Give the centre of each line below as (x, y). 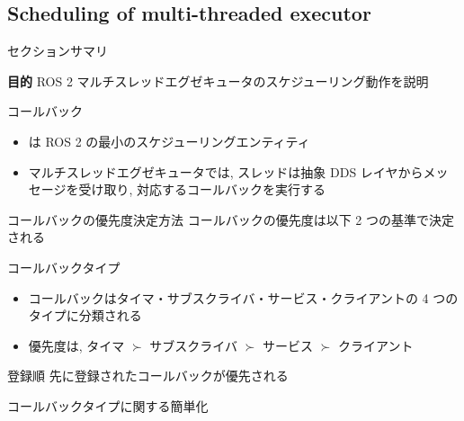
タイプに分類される (85, 315)
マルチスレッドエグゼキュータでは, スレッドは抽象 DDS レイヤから (226, 171)
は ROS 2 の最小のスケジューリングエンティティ (169, 141)
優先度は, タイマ (76, 345)
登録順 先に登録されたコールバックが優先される (148, 376)
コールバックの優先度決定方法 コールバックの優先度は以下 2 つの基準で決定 (231, 219)
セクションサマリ (58, 51)
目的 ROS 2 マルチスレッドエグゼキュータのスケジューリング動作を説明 (218, 81)
